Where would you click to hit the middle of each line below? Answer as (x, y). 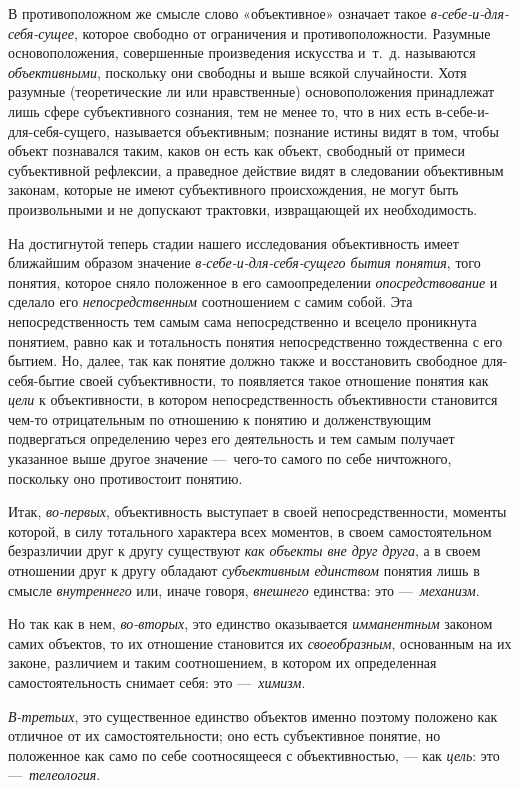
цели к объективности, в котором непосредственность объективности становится (253, 399)
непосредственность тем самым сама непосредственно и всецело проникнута (242, 320)
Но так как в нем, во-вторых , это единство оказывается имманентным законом (250, 623)
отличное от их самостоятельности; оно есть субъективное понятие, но (224, 735)
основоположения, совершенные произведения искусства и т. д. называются (242, 52)
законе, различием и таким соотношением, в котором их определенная (222, 662)
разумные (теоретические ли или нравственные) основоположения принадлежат (251, 91)
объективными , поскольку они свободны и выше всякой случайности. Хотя (237, 71)
